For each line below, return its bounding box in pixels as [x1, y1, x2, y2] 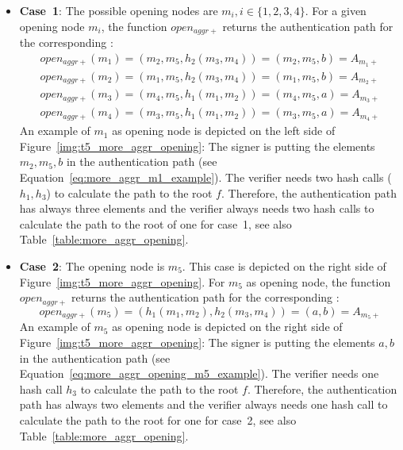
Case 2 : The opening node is [19, 257, 165, 274]
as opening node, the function [246, 273, 391, 290]
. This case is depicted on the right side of [182, 257, 386, 274]
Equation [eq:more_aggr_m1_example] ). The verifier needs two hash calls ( [19, 168, 392, 185]
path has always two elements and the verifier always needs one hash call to [19, 396, 388, 413]
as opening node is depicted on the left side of [112, 122, 336, 139]
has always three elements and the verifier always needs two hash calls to [19, 200, 374, 217]
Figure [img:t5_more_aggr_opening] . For [19, 273, 225, 290]
